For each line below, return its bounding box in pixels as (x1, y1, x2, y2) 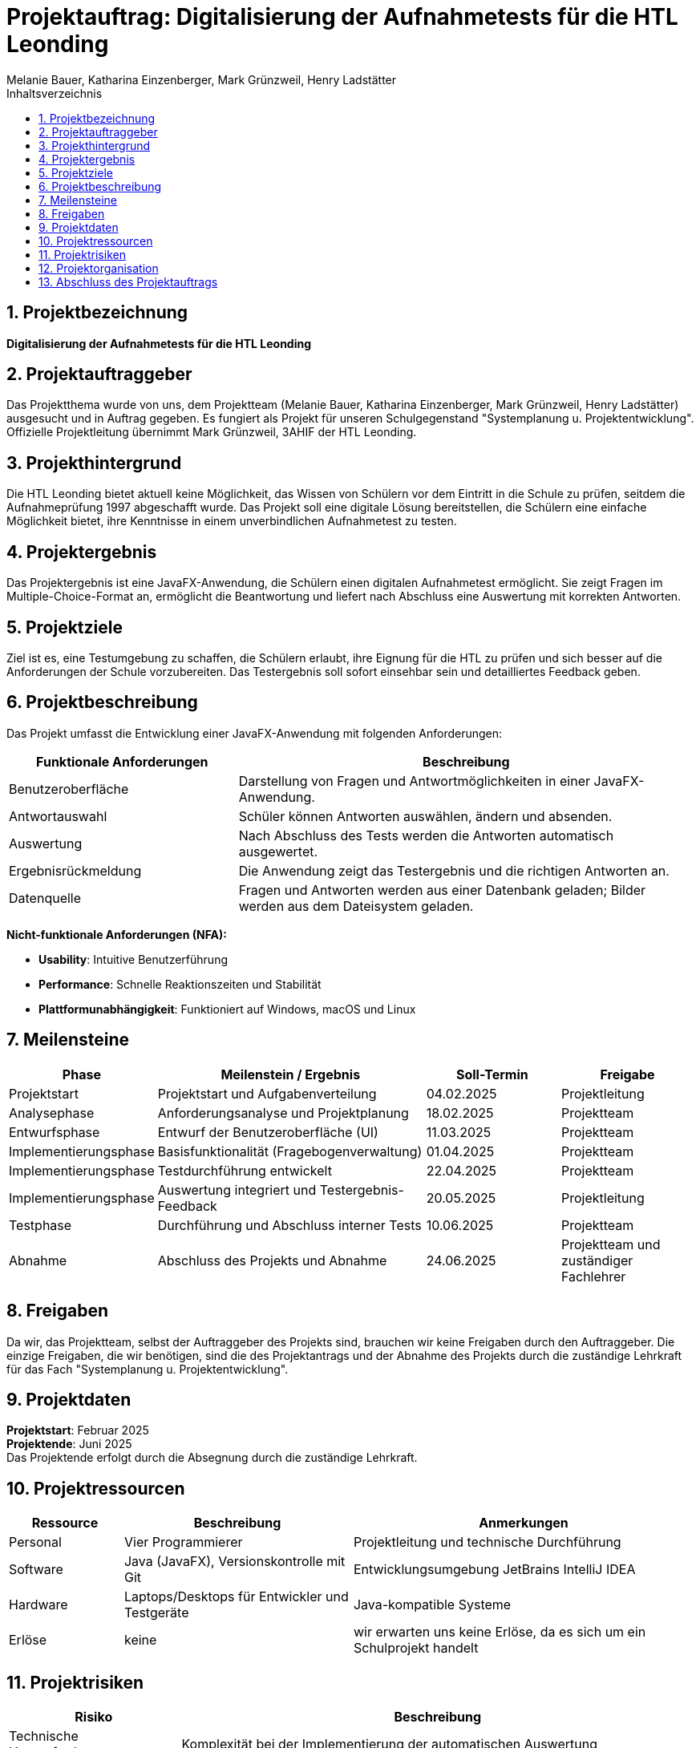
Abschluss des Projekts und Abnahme (157, 1252, 387, 1269)
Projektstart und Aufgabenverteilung (157, 1085, 377, 1102)
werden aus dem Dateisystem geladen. (238, 897, 474, 914)
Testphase (9, 1216, 72, 1233)
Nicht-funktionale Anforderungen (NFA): (6, 927, 227, 941)
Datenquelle (9, 889, 82, 906)
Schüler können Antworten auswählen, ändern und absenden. (238, 807, 613, 824)
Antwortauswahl (9, 807, 107, 824)
